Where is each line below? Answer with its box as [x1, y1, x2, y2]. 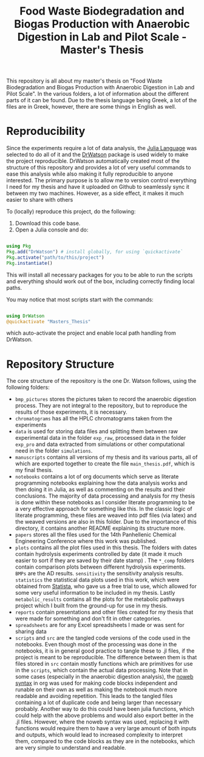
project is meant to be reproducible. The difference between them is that [15, 654, 197, 661]
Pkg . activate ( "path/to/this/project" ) [6, 254, 104, 261]
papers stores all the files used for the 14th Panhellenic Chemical [15, 531, 177, 538]
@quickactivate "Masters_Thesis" [6, 318, 91, 324]
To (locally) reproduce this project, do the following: [6, 208, 136, 215]
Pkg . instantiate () [6, 260, 53, 266]
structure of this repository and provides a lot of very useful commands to [6, 164, 191, 171]
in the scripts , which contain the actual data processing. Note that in [15, 666, 188, 674]
